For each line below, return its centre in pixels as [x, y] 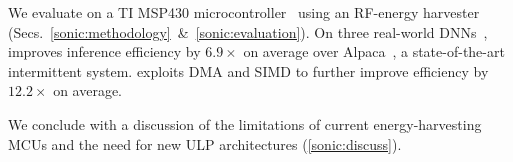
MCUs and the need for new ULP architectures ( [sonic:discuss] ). [205, 143]
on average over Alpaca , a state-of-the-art [374, 51]
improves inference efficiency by [104, 51]
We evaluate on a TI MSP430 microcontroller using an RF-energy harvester [244, 12]
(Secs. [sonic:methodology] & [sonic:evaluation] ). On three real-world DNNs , [248, 31]
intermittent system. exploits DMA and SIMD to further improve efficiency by [248, 70]
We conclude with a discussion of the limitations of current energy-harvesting [245, 123]
